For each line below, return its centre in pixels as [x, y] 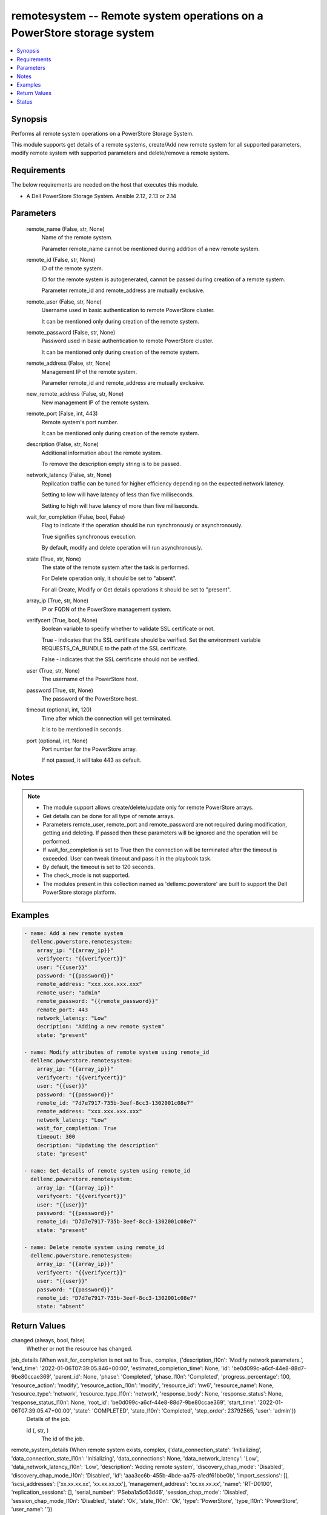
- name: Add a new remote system [74, 934]
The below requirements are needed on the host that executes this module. [105, 185]
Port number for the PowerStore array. [89, 749]
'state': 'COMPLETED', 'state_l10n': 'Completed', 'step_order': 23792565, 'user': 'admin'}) [185, 1410]
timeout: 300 [56, 1137]
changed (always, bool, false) [48, 1340]
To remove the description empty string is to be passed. [111, 464]
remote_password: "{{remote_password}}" [97, 1001]
